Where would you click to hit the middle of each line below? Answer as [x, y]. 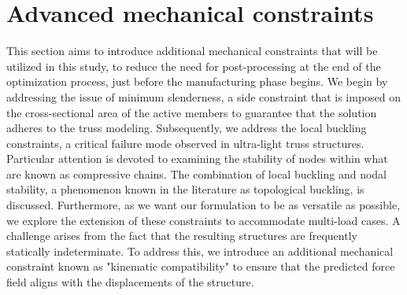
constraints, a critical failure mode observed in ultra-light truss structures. [185, 143]
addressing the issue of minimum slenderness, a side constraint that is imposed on [204, 96]
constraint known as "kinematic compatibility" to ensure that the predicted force [201, 266]
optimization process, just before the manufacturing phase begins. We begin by [197, 81]
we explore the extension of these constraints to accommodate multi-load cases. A [203, 220]
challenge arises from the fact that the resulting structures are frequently [182, 236]
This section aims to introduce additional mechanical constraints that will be [192, 51]
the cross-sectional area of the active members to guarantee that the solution [192, 112]
